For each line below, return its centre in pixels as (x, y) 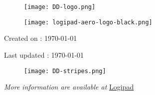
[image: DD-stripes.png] (65, 71)
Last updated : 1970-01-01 (44, 54)
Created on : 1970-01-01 (41, 38)
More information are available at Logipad (69, 87)
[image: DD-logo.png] (60, 7)
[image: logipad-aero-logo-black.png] (88, 22)
